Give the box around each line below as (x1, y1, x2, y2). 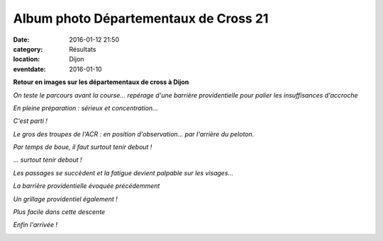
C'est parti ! (13, 117, 48, 125)
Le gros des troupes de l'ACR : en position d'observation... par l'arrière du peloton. (13, 129, 255, 138)
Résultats (69, 45, 96, 53)
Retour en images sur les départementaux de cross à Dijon (13, 78, 189, 86)
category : (13, 45, 43, 53)
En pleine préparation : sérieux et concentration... (13, 103, 159, 112)
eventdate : (13, 64, 46, 74)
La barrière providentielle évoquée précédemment (13, 182, 160, 190)
